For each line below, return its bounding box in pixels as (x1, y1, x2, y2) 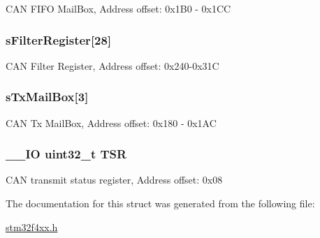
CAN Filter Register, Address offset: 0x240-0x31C (6, 58, 219, 73)
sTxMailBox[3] (6, 88, 89, 105)
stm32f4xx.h (6, 219, 58, 234)
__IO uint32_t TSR (6, 145, 127, 163)
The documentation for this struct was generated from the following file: (6, 196, 315, 211)
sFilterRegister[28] (6, 31, 112, 48)
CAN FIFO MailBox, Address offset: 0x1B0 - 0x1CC (6, 1, 231, 15)
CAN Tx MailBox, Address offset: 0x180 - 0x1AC (6, 115, 217, 130)
